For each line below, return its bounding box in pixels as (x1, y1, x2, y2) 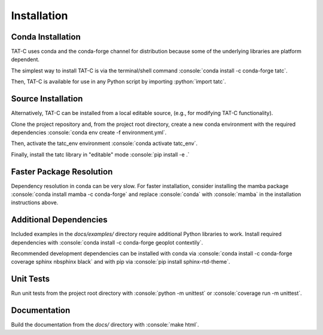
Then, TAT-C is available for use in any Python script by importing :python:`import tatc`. (11, 78, 227, 85)
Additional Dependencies (11, 215, 108, 225)
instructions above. (11, 199, 59, 206)
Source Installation (11, 93, 83, 104)
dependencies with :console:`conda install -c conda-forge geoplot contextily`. (11, 239, 203, 246)
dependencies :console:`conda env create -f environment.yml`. (11, 129, 167, 136)
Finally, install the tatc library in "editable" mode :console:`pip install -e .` (11, 150, 190, 158)
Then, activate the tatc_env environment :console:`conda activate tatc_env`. (11, 140, 198, 147)
